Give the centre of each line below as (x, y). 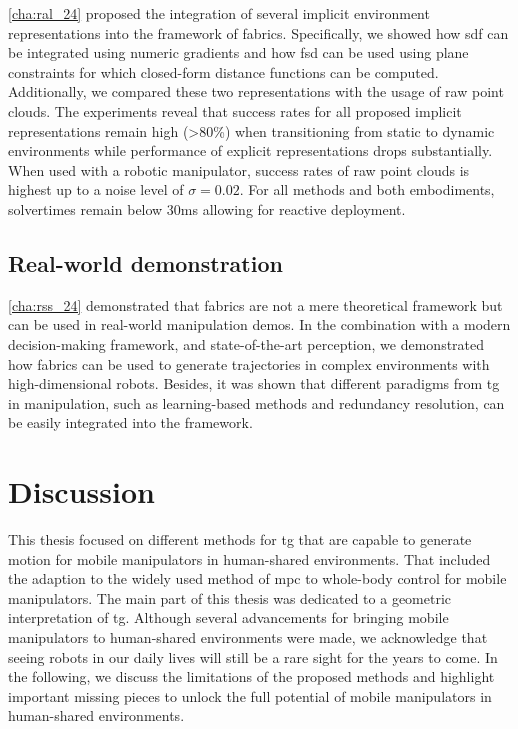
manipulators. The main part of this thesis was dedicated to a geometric (230, 597)
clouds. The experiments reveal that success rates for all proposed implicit (235, 110)
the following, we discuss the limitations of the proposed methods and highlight (251, 676)
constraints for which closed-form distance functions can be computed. (223, 71)
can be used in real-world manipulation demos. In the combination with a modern (259, 324)
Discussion (81, 491)
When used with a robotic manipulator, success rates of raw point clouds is (239, 169)
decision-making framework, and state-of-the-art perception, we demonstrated (246, 343)
